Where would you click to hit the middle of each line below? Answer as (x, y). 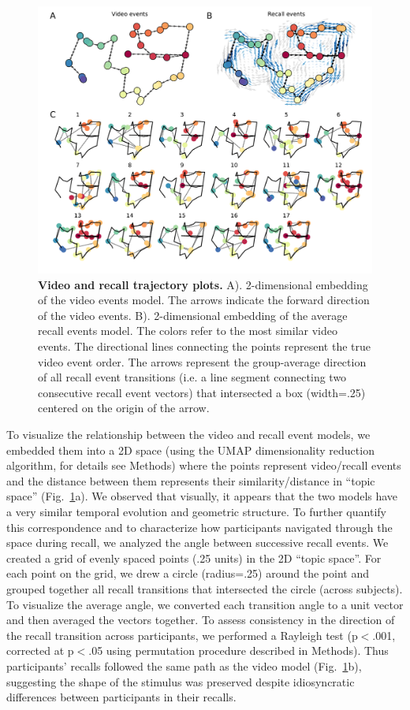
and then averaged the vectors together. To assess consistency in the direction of (201, 620)
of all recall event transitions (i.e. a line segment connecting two (192, 377)
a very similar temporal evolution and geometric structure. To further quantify (196, 512)
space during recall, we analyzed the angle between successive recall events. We (198, 543)
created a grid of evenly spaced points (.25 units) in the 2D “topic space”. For (194, 558)
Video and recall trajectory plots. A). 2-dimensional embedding (203, 284)
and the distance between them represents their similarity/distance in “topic (191, 480)
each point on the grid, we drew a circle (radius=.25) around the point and (188, 573)
